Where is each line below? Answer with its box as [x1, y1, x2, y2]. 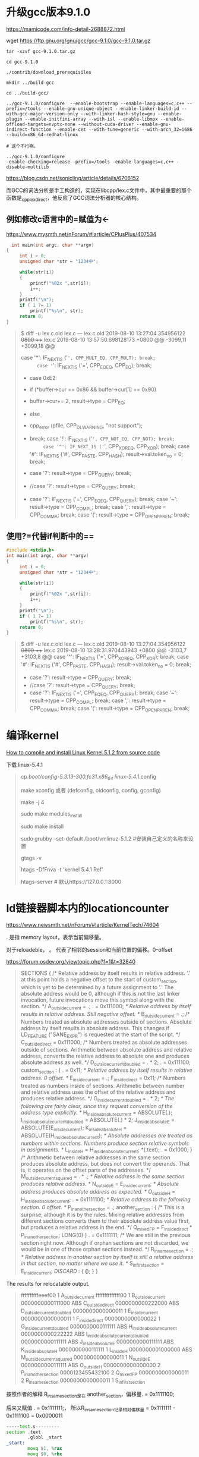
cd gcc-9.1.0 [6, 59, 39, 65]
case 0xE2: [29, 375, 58, 382]
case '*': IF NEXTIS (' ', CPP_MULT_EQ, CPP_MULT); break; [20, 354, 156, 363]
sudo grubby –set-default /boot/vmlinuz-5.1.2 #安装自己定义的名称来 [20, 835, 188, 842]
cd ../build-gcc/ [6, 90, 49, 96]
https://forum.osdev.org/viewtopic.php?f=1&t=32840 [6, 958, 135, 965]
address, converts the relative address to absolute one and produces [20, 1053, 190, 1060]
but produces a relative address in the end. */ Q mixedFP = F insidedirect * [20, 1224, 192, 1232]
